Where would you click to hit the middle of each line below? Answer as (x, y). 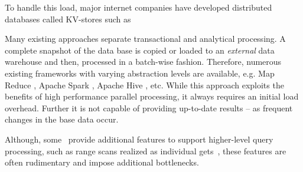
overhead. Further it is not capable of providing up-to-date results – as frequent (149, 107)
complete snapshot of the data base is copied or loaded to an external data (140, 50)
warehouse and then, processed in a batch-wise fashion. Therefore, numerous (143, 62)
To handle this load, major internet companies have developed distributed (139, 7)
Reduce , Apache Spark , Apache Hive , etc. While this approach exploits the (144, 85)
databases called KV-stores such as (68, 19)
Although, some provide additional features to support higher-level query (139, 139)
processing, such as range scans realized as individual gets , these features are (146, 150)
